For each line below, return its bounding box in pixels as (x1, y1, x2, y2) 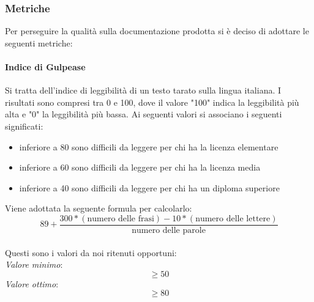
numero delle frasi (87, 214, 154, 223)
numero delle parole (132, 226, 206, 235)
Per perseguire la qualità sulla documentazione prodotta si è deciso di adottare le (5, 24, 309, 37)
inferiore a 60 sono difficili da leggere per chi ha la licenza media (19, 161, 261, 174)
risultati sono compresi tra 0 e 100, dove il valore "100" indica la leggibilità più (5, 95, 299, 108)
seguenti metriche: (5, 36, 73, 49)
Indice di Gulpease (5, 61, 86, 73)
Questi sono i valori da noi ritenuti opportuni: (5, 246, 177, 259)
